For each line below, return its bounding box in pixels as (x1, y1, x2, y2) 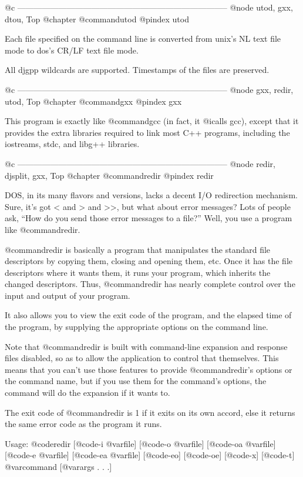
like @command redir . (5, 223, 80, 235)
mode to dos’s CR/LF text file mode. (5, 44, 139, 56)
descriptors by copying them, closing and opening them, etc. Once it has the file (5, 255, 292, 267)
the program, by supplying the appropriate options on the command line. (5, 321, 268, 333)
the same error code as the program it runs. (5, 418, 162, 430)
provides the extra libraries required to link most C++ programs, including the (5, 126, 290, 138)
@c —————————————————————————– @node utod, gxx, (5, 1, 293, 13)
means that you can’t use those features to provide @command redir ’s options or (5, 363, 292, 375)
